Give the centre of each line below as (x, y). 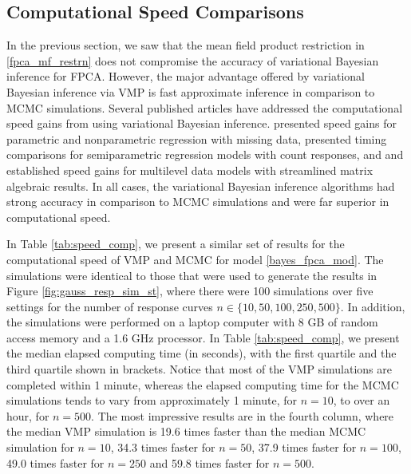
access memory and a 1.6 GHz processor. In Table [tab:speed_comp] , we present (203, 337)
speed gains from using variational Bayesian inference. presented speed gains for (202, 123)
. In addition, (373, 306)
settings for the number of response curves (110, 306)
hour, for (28, 415)
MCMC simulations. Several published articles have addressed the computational (205, 107)
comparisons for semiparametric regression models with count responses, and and (205, 154)
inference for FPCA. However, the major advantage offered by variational (186, 76)
